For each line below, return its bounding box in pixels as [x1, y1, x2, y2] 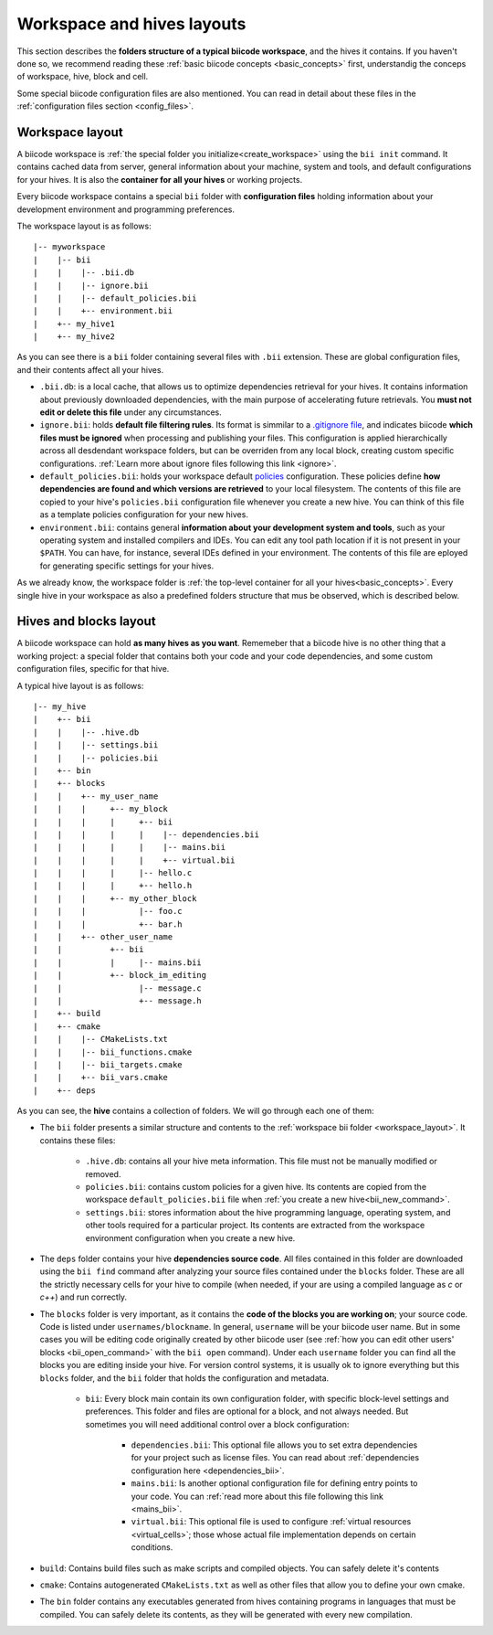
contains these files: [39, 1134, 116, 1146]
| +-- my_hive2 [33, 332, 116, 342]
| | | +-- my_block [33, 804, 169, 814]
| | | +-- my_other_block [33, 893, 197, 904]
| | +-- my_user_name [33, 791, 159, 802]
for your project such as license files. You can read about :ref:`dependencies [131, 1452, 420, 1463]
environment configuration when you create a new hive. [85, 1232, 296, 1243]
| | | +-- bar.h [33, 918, 183, 929]
